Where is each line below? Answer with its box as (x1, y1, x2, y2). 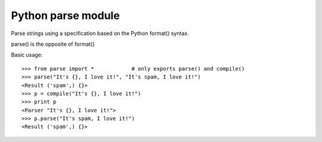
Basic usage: (11, 51, 43, 59)
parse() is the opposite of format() (11, 40, 95, 48)
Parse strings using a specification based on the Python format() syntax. (11, 30, 189, 37)
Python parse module (11, 9, 120, 22)
